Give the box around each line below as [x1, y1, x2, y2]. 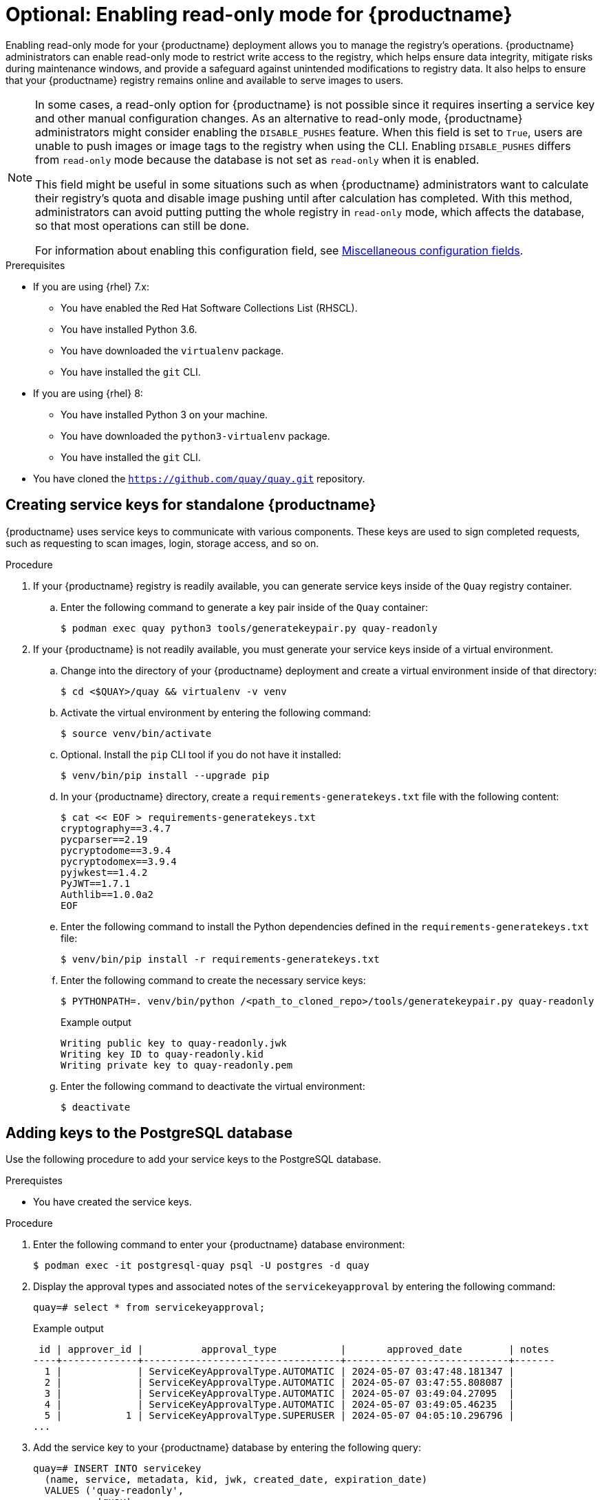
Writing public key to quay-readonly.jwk [61, 1037, 287, 1049]
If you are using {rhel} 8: [33, 387, 143, 399]
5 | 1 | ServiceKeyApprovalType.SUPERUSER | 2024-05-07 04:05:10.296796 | [44, 1410, 515, 1422]
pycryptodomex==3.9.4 [61, 855, 177, 867]
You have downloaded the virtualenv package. [61, 344, 284, 356]
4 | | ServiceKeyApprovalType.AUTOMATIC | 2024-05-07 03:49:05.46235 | [44, 1399, 515, 1411]
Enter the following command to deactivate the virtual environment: [61, 1080, 365, 1092]
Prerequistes [6, 1175, 63, 1187]
